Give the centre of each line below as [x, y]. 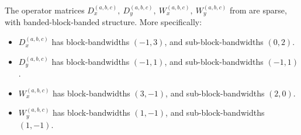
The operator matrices [45, 10]
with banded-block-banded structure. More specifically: [103, 22]
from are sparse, [258, 10]
